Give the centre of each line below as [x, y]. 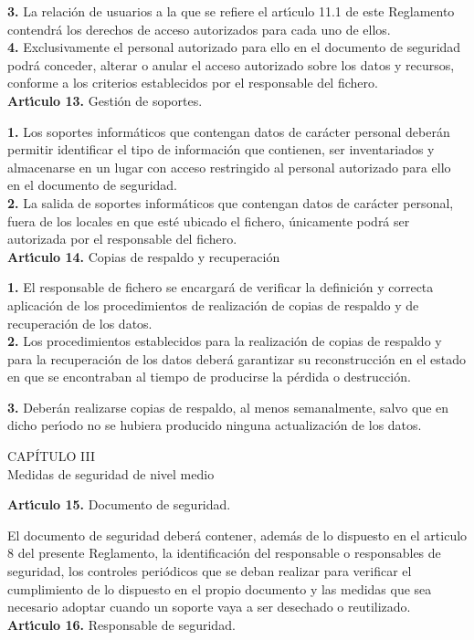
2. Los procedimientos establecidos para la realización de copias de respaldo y [225, 341]
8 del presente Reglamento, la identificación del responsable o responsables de [224, 553]
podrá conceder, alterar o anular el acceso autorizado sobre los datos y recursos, [231, 64]
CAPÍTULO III [52, 456]
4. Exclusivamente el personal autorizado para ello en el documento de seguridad [234, 47]
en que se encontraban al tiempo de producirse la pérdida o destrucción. [209, 377]
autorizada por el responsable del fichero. [122, 239]
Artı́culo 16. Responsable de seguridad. [121, 624]
